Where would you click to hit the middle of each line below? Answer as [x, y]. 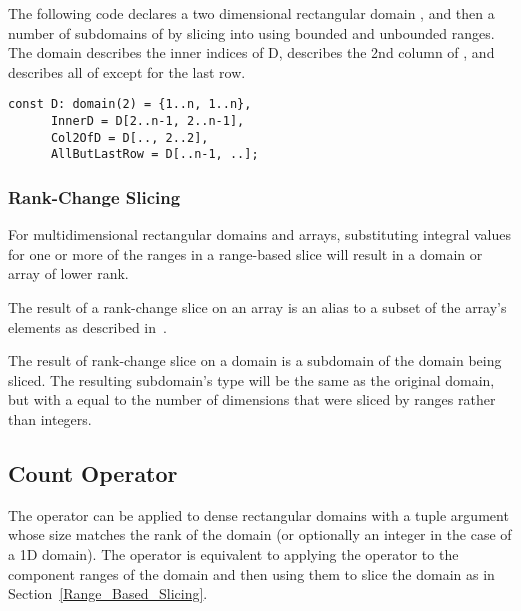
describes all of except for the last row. [127, 71]
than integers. [50, 418]
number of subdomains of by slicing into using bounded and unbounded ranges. [251, 32]
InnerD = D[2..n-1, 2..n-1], [147, 121]
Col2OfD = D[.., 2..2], [129, 137]
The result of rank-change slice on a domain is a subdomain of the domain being [255, 360]
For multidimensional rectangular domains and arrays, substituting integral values [260, 234]
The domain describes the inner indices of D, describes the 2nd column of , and [251, 52]
